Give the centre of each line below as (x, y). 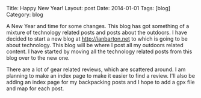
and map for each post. (35, 88)
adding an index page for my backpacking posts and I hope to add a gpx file (100, 82)
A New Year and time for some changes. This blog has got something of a (98, 26)
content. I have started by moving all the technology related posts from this (99, 51)
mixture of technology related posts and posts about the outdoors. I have (97, 32)
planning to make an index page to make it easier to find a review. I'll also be (101, 76)
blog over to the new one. (38, 58)
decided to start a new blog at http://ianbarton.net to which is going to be (97, 39)
